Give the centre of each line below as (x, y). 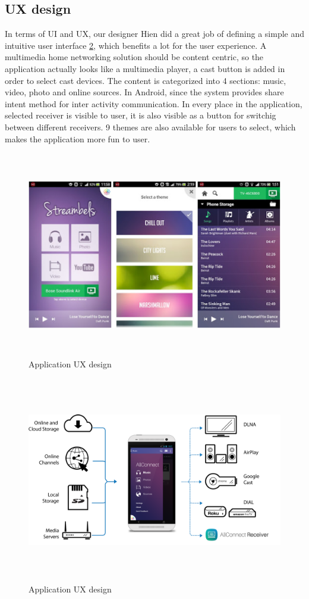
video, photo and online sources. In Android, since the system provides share (144, 92)
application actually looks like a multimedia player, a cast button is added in (145, 68)
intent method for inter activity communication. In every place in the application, (154, 103)
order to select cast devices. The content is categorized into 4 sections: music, (146, 80)
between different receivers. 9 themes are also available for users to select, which (150, 127)
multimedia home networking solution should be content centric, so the (134, 57)
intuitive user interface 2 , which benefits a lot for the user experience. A (136, 45)
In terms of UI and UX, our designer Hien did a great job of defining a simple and (155, 34)
